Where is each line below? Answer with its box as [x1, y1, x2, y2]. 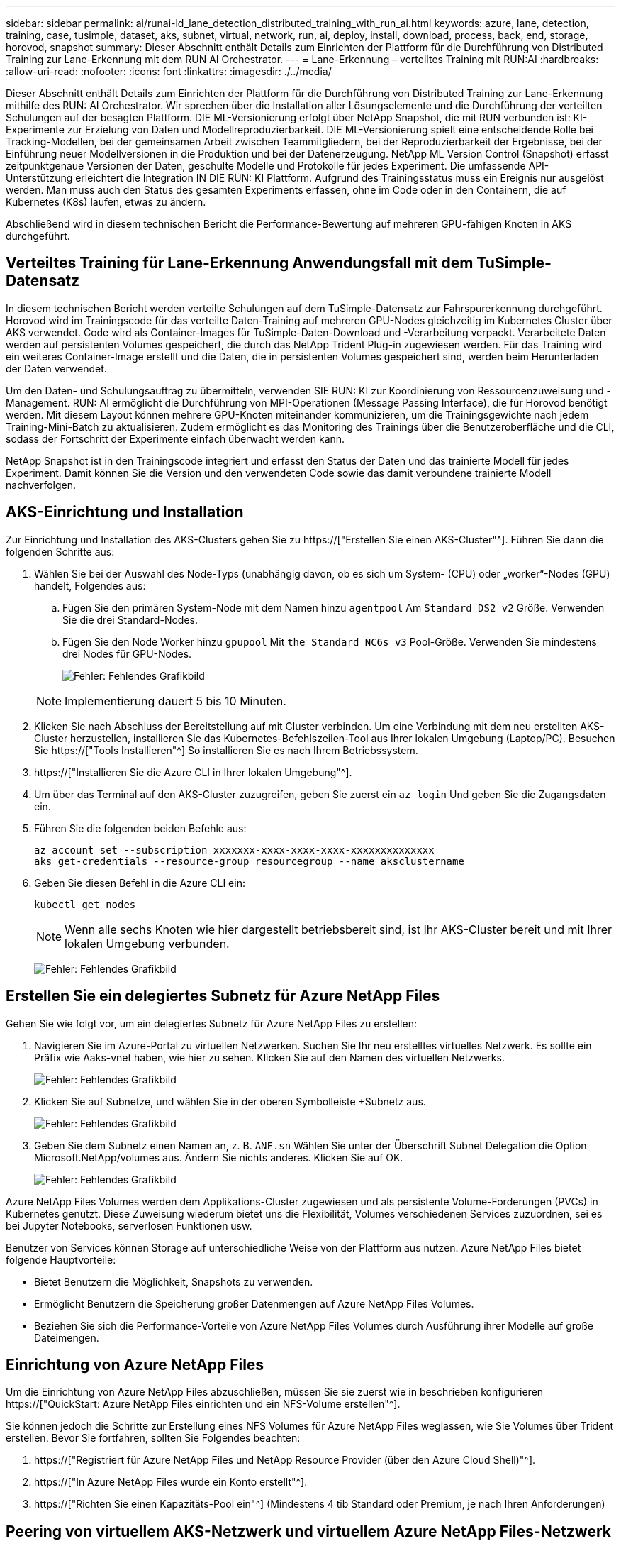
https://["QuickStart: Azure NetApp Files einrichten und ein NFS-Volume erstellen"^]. [6, 1398, 401, 1410]
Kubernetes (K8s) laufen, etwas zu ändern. [6, 196, 206, 208]
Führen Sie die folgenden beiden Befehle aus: [34, 822, 247, 834]
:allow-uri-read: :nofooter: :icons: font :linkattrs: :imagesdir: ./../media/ [6, 65, 332, 77]
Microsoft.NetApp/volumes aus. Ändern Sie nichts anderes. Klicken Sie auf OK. [34, 1151, 403, 1164]
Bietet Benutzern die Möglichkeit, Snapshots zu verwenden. [34, 1275, 313, 1288]
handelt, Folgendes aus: [34, 579, 146, 592]
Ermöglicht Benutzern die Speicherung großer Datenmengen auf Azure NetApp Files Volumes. [34, 1297, 474, 1310]
